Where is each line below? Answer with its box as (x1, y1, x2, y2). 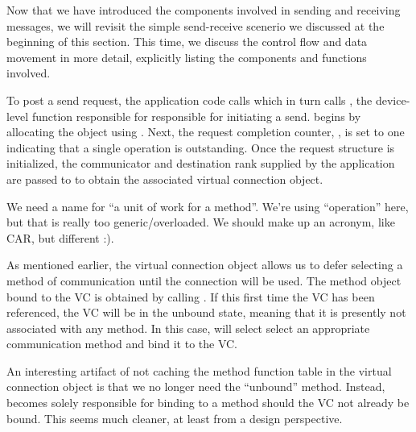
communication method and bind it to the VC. (6, 335, 238, 352)
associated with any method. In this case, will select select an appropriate (6, 319, 370, 336)
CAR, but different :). (6, 229, 114, 246)
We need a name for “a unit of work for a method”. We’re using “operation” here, (6, 197, 409, 214)
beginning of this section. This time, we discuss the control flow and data (6, 33, 368, 50)
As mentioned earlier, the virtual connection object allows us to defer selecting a (6, 256, 403, 273)
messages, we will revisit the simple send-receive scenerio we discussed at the (6, 17, 385, 34)
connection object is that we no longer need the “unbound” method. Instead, (6, 378, 385, 395)
